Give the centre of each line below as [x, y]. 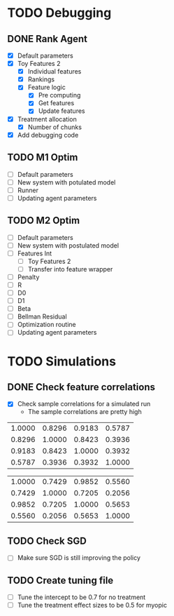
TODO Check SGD [47, 541]
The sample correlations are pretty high [85, 412]
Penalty [28, 277]
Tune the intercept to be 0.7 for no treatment [81, 597]
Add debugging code [48, 135]
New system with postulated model [68, 245]
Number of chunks [55, 127]
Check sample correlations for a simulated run [84, 404]
